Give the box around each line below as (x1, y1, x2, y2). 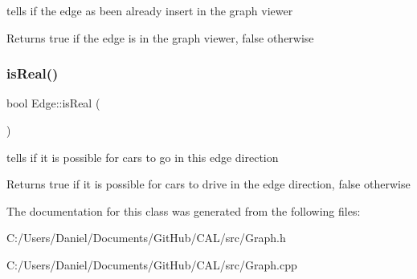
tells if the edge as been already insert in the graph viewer (6, 2, 293, 18)
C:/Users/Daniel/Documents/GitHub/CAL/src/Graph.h (6, 229, 286, 246)
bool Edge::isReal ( (6, 95, 100, 111)
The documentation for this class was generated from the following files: (6, 202, 361, 219)
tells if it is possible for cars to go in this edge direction (6, 148, 279, 165)
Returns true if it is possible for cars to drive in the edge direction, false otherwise (6, 176, 411, 192)
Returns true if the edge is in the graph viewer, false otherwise (6, 29, 314, 46)
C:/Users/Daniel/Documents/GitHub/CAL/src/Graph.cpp (6, 256, 297, 273)
